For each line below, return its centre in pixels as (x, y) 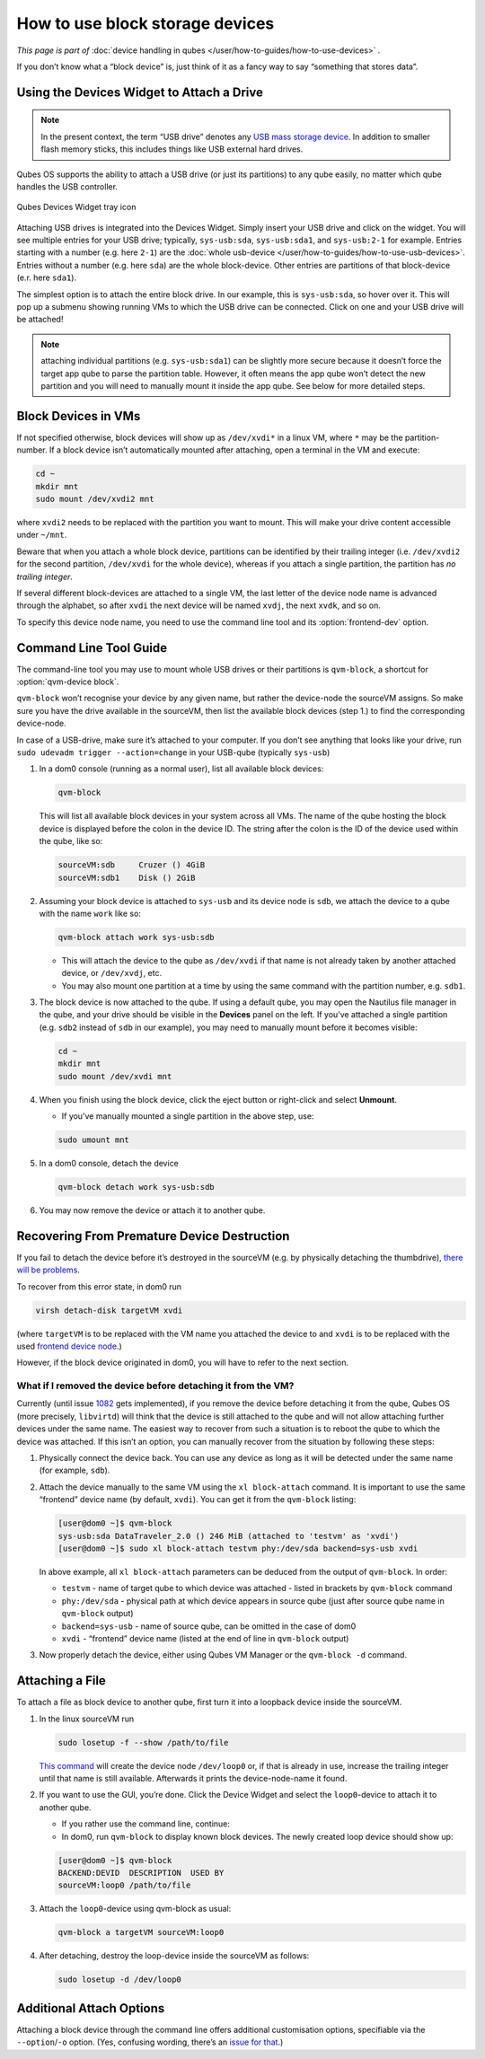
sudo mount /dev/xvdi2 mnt (95, 499)
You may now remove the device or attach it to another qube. (152, 1210)
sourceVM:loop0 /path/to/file (124, 1885)
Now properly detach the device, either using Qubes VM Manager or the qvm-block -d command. (223, 1655)
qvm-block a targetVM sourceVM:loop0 (141, 1932)
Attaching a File (62, 1681)
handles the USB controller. (67, 186)
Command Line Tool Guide (92, 648)
